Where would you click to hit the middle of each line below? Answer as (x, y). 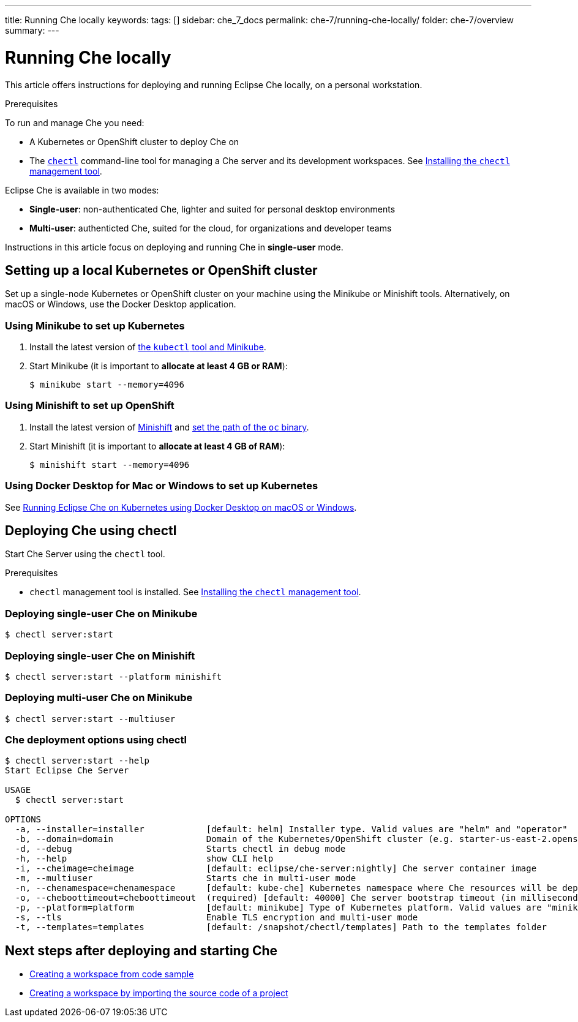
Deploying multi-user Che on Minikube (99, 698)
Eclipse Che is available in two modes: (82, 190)
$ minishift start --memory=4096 (110, 464)
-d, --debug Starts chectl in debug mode (180, 849)
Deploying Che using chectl (91, 531)
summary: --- (32, 30)
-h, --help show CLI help (144, 859)
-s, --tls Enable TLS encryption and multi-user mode (216, 918)
